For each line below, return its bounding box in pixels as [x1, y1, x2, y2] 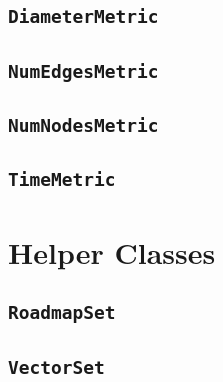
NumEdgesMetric [8, 60, 159, 82]
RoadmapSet [8, 302, 116, 324]
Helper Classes [8, 231, 216, 272]
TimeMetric [8, 169, 116, 191]
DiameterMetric [8, 6, 159, 28]
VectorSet [8, 356, 105, 378]
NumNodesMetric [8, 115, 159, 137]
